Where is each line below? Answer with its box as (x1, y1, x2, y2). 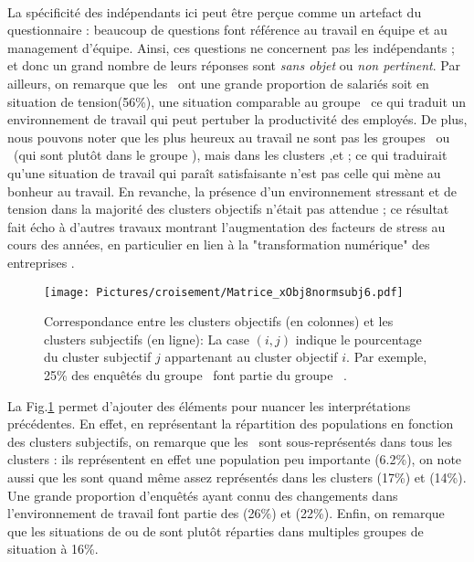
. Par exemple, (346, 347, 427, 366)
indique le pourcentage (295, 329, 422, 348)
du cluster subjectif (44, 347, 152, 366)
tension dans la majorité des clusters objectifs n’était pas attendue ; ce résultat (7, 199, 449, 218)
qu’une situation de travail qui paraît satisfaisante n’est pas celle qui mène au (7, 163, 441, 182)
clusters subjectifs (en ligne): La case (44, 329, 249, 348)
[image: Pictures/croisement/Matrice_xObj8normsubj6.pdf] (44, 285, 404, 299)
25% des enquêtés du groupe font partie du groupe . (44, 365, 348, 384)
